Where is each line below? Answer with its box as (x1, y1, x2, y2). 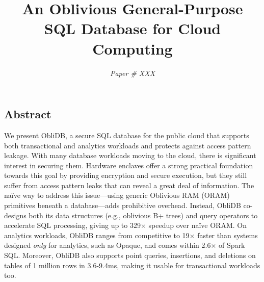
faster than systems (197, 229, 258, 240)
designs (4, 210, 27, 220)
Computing (92, 38, 173, 59)
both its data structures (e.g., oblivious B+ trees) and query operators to (29, 210, 258, 220)
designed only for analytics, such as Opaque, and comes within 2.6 (4, 240, 211, 250)
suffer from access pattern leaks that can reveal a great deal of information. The (4, 180, 254, 190)
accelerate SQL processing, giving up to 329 (4, 220, 141, 230)
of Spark (218, 240, 245, 250)
